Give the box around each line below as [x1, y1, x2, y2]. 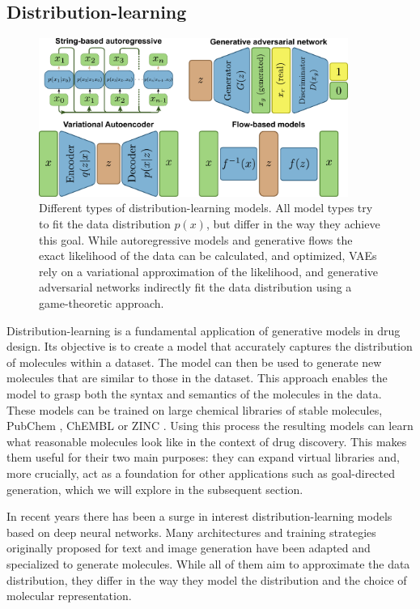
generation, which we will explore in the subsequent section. [6, 480, 303, 497]
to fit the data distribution [39, 215, 171, 232]
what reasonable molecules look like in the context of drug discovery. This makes [6, 432, 407, 449]
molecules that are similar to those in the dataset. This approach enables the [6, 369, 388, 386]
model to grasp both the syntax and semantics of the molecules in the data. [6, 385, 382, 402]
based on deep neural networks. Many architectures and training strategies [6, 523, 376, 540]
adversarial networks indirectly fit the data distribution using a [39, 279, 352, 296]
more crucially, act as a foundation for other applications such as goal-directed [6, 464, 396, 481]
